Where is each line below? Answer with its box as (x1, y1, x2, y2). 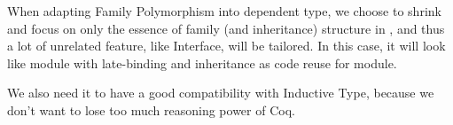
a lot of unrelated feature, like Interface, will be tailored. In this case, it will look (7, 36, 446, 55)
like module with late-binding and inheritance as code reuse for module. (7, 53, 397, 72)
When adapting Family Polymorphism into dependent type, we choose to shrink (7, 2, 441, 20)
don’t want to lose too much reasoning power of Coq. (7, 100, 295, 119)
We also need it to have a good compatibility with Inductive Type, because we (7, 83, 434, 102)
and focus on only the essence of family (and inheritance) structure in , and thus (7, 19, 445, 37)
